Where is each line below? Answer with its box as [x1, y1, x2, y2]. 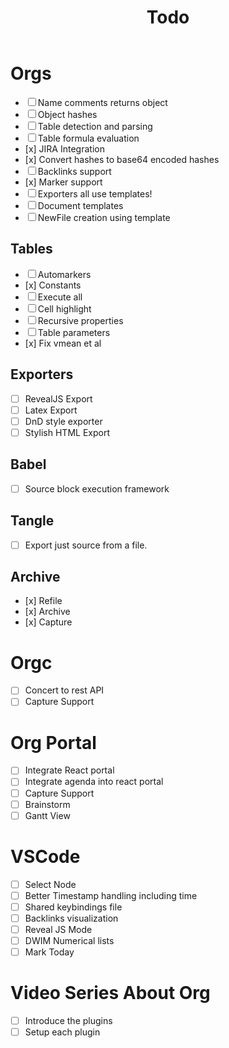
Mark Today [24, 946, 75, 958]
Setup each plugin [24, 1026, 101, 1038]
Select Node [24, 878, 77, 890]
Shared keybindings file [24, 901, 123, 913]
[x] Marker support [24, 176, 103, 188]
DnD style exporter [24, 415, 103, 427]
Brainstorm [24, 798, 71, 810]
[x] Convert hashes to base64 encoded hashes [24, 153, 220, 165]
